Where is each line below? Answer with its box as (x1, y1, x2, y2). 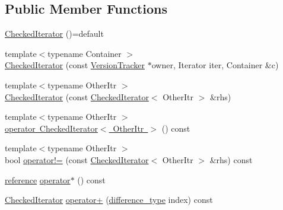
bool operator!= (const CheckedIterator (5, 153, 149, 166)
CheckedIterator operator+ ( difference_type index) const (5, 193, 213, 206)
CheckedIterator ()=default (5, 27, 104, 40)
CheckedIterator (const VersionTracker (5, 59, 145, 71)
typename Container (47, 47, 122, 59)
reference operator (5, 173, 71, 186)
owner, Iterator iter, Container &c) (151, 59, 279, 71)
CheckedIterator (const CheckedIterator (5, 90, 149, 103)
